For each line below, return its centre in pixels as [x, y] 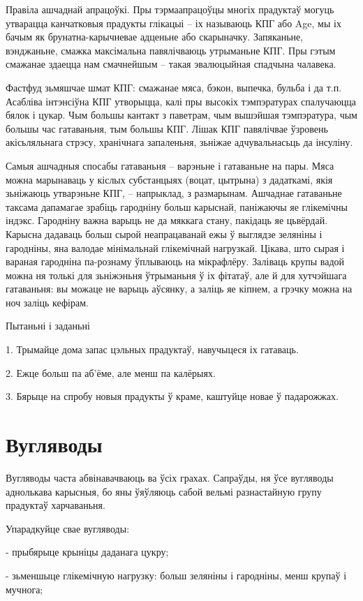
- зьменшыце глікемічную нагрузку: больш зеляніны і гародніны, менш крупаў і [176, 575]
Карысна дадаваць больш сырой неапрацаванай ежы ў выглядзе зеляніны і [164, 233]
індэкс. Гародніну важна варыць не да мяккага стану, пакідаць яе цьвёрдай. [167, 220]
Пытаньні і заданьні [48, 326]
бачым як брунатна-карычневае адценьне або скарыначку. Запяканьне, [155, 37]
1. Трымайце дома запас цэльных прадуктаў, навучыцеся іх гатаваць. [152, 349]
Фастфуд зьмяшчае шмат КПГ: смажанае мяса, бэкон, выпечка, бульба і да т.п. [174, 87]
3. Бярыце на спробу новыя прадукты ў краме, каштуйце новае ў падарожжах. [172, 396]
